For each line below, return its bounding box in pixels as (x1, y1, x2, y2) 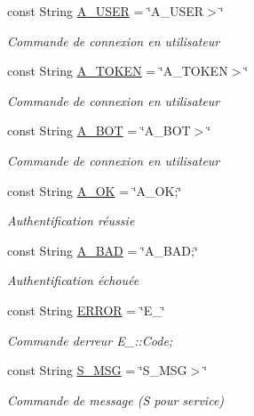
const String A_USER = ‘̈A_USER (7, 2, 204, 20)
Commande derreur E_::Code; (7, 330, 173, 349)
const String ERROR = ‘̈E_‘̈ (7, 300, 165, 319)
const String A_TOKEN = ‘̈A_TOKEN (7, 61, 228, 80)
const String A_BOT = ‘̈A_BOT (7, 121, 191, 140)
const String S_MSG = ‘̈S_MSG (7, 361, 187, 379)
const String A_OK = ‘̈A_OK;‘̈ (7, 181, 182, 200)
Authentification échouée (7, 271, 139, 290)
